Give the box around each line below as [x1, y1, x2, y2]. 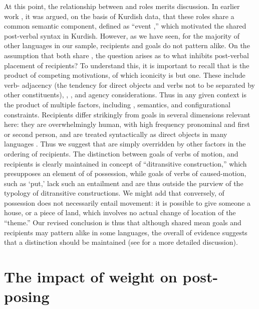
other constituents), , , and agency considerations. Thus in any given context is [4, 89, 246, 100]
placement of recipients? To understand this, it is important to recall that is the [4, 60, 249, 70]
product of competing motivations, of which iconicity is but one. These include [4, 70, 245, 80]
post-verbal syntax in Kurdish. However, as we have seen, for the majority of [4, 30, 239, 41]
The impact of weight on [4, 266, 177, 287]
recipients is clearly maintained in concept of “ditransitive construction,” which [4, 158, 247, 169]
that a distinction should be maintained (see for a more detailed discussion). [4, 237, 238, 247]
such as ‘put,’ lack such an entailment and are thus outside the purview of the [4, 178, 243, 188]
